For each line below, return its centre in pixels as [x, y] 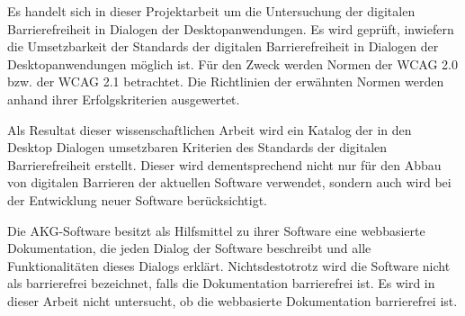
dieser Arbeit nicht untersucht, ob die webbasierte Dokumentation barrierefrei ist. [232, 300]
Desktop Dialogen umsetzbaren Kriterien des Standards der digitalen [197, 147]
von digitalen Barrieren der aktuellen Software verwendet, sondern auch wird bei [229, 182]
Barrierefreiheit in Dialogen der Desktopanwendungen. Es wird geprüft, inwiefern [231, 28]
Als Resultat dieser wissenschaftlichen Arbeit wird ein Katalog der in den [210, 129]
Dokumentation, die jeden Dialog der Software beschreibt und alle [189, 248]
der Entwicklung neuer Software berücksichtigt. [138, 199]
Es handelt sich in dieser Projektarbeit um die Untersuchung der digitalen [211, 11]
